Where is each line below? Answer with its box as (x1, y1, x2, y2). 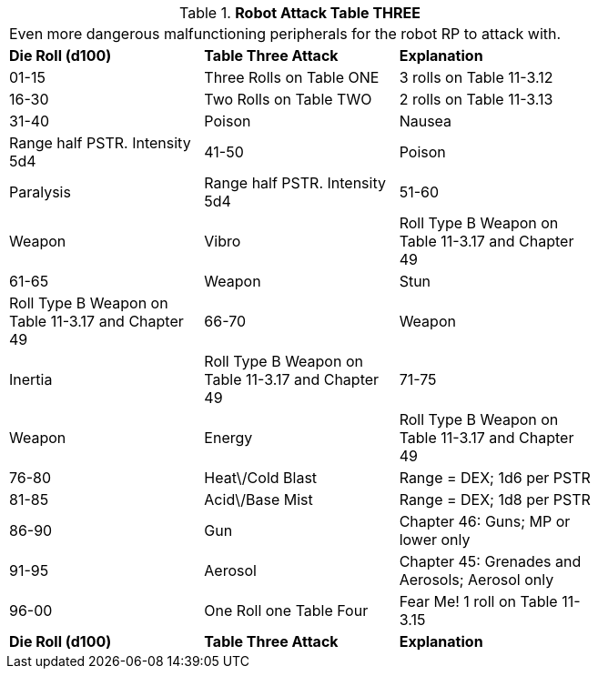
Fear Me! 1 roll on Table (399, 592, 558, 610)
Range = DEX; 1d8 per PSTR (399, 490, 591, 509)
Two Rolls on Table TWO (204, 90, 372, 108)
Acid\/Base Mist (204, 490, 313, 509)
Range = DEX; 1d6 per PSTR (399, 469, 591, 487)
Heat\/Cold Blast (204, 469, 318, 487)
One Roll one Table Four (204, 601, 369, 620)
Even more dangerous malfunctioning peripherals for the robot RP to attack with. (9, 25, 562, 43)
